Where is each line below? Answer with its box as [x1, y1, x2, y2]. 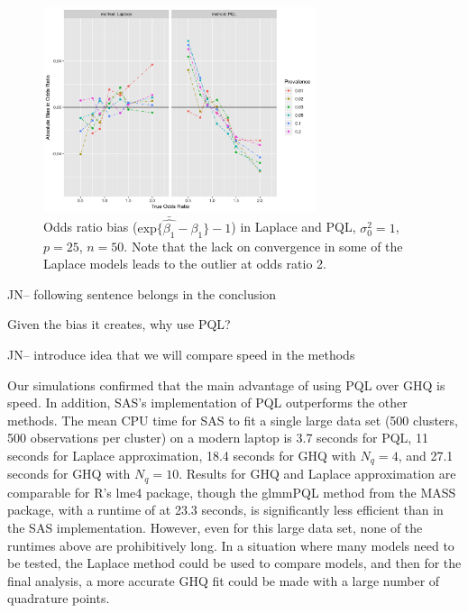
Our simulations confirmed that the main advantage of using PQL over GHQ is [7, 375, 445, 394]
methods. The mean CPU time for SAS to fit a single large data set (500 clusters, [7, 410, 458, 429]
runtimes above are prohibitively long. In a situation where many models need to [7, 535, 454, 554]
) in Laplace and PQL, [231, 217, 356, 236]
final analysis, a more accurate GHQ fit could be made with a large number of [7, 571, 440, 590]
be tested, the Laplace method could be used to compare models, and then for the [7, 554, 462, 572]
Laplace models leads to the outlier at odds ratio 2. [43, 254, 326, 273]
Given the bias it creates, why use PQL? [7, 315, 231, 334]
